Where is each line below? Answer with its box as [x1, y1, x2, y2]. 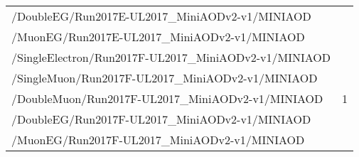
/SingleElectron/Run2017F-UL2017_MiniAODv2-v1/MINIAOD [11, 49, 331, 65]
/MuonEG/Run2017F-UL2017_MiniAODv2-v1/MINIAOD [11, 131, 305, 148]
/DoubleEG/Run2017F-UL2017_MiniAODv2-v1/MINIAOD [11, 111, 311, 127]
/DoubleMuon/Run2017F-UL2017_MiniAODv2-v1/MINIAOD [11, 90, 323, 107]
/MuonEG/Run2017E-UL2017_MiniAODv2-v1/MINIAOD [11, 28, 305, 45]
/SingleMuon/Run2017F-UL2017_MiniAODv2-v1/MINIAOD [11, 70, 318, 86]
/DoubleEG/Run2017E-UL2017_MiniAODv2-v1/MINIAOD [11, 8, 311, 24]
